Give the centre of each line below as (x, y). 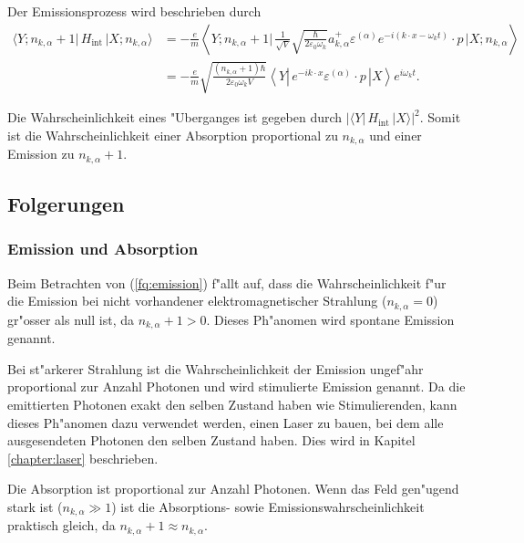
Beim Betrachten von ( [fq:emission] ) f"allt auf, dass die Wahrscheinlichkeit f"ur (227, 282)
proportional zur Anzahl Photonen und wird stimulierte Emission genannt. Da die (236, 386)
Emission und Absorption (103, 249)
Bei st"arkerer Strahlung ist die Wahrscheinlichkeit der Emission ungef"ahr (216, 368)
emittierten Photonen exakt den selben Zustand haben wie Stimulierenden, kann (232, 404)
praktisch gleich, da (62, 525)
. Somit (440, 117)
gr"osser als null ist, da (71, 319)
